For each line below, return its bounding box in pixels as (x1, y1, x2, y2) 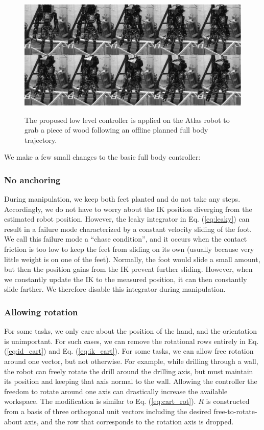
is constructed (206, 396, 250, 406)
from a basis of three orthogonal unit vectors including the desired (4, 406, 211, 417)
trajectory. (25, 134, 57, 145)
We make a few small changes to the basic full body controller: (4, 152, 201, 162)
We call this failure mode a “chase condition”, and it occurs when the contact (4, 233, 247, 244)
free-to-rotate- (213, 406, 257, 417)
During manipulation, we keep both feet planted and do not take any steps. (4, 193, 241, 204)
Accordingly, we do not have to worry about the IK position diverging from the (4, 203, 252, 214)
